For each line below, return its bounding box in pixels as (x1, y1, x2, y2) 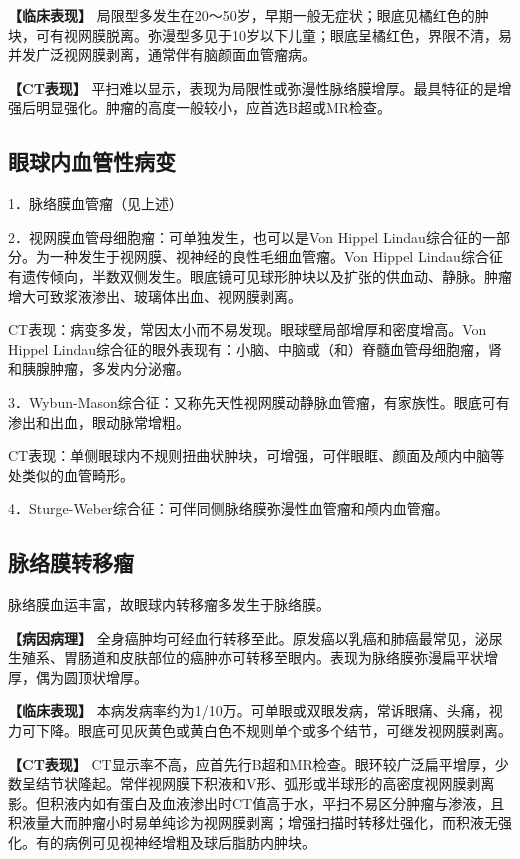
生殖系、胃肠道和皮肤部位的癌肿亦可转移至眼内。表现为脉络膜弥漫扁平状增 (8, 647, 498, 668)
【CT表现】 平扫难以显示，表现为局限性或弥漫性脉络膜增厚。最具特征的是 (8, 77, 498, 98)
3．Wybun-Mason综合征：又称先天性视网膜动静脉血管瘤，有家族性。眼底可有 (8, 391, 510, 412)
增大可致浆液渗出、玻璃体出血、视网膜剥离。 (8, 285, 302, 306)
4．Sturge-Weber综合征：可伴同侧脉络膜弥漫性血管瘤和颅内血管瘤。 (8, 498, 449, 519)
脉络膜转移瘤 (8, 547, 134, 578)
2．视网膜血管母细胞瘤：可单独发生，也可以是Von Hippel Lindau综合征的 (8, 226, 482, 247)
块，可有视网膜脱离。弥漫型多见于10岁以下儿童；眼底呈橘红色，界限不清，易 (8, 24, 512, 45)
